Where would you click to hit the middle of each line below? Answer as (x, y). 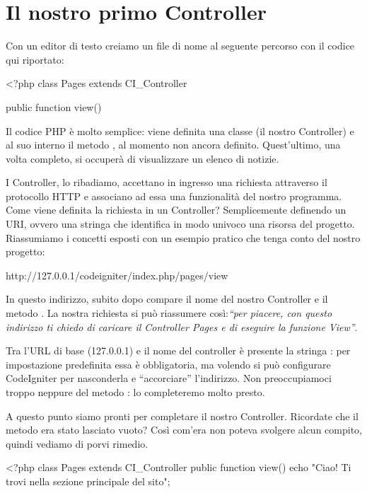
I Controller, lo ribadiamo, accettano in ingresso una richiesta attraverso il (167, 182)
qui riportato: (35, 59)
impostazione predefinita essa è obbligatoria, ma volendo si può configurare (168, 364)
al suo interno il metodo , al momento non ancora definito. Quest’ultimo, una (173, 145)
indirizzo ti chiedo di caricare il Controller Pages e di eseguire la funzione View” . (182, 326)
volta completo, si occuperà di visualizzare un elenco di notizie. (142, 158)
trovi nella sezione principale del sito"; (88, 481)
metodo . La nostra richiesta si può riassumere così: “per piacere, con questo (169, 313)
